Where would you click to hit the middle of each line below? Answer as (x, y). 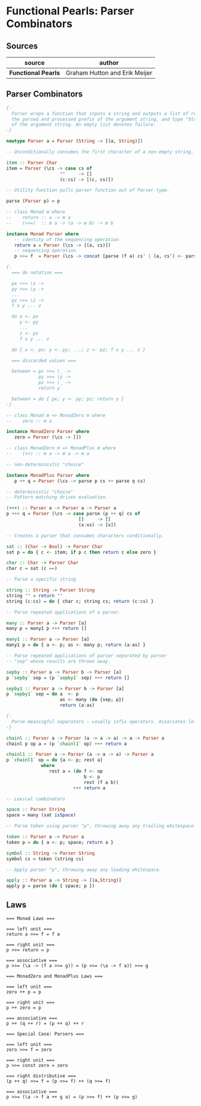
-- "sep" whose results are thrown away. (59, 661)
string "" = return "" (34, 596)
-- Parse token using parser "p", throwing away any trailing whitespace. (101, 826)
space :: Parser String (36, 810)
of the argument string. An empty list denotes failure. (84, 125)
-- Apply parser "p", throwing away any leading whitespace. (84, 870)
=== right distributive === (41, 1076)
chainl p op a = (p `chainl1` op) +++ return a (67, 744)
